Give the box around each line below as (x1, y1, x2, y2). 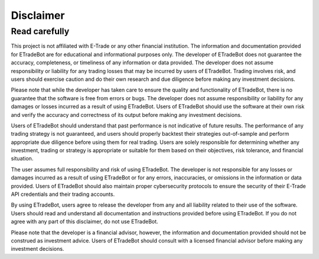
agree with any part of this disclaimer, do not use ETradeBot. (11, 218, 159, 225)
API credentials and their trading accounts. (11, 191, 115, 198)
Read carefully (11, 26, 70, 37)
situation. (11, 155, 34, 162)
